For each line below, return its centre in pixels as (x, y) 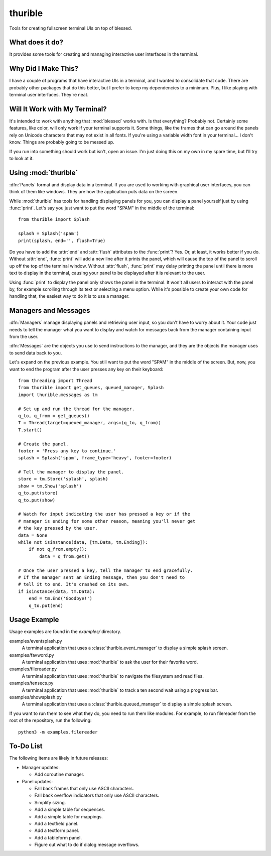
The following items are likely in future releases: (59, 758)
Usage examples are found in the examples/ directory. (65, 632)
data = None (33, 535)
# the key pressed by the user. (58, 528)
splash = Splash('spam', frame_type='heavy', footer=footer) (95, 458)
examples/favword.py (32, 655)
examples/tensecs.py (31, 683)
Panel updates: (37, 781)
